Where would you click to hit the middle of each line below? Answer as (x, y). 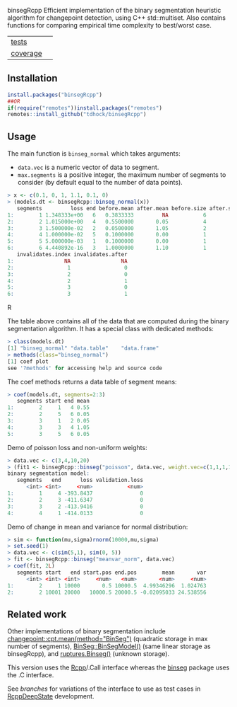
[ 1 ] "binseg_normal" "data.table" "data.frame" (83, 348)
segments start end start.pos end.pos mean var (111, 573)
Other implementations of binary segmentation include (86, 631)
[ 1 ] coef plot (28, 361)
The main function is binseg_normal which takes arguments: (94, 154)
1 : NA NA (68, 261)
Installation (32, 78)
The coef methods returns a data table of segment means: (92, 381)
